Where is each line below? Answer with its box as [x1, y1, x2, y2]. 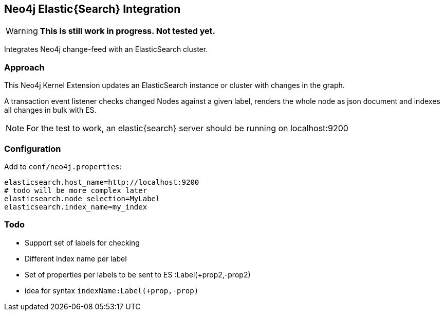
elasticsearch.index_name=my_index [4, 202, 147, 211]
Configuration [4, 143, 61, 154]
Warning [6, 26, 38, 37]
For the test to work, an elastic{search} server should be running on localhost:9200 [26, 123, 348, 134]
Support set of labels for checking [25, 238, 140, 247]
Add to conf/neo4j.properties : [4, 162, 122, 171]
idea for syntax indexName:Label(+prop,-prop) [25, 286, 199, 295]
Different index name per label [25, 254, 127, 263]
